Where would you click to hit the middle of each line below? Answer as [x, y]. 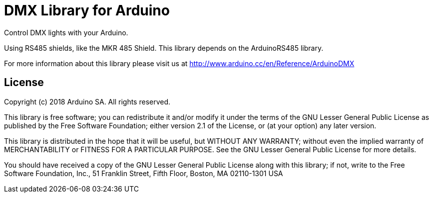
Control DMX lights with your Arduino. [66, 32]
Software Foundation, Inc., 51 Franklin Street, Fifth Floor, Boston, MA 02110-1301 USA [144, 173]
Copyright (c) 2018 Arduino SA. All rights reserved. [87, 101]
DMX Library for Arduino [87, 10]
